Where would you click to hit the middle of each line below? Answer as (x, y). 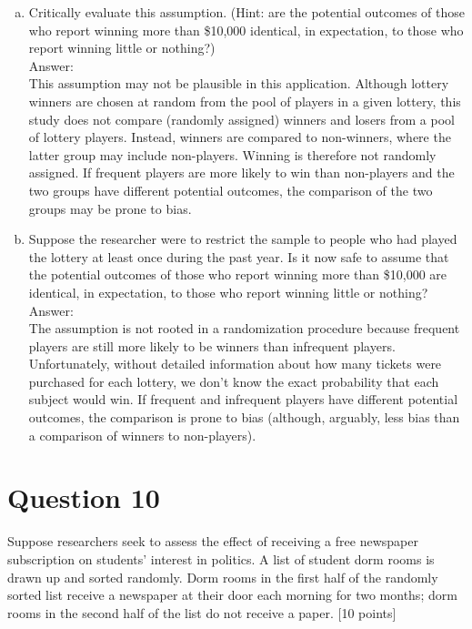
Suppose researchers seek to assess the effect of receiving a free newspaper (213, 541)
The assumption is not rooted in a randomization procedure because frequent (244, 328)
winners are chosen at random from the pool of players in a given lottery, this (245, 101)
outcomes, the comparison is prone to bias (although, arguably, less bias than (244, 417)
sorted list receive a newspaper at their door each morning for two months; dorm (232, 595)
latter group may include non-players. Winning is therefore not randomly (232, 154)
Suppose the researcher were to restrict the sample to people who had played (243, 239)
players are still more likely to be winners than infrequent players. (212, 345)
